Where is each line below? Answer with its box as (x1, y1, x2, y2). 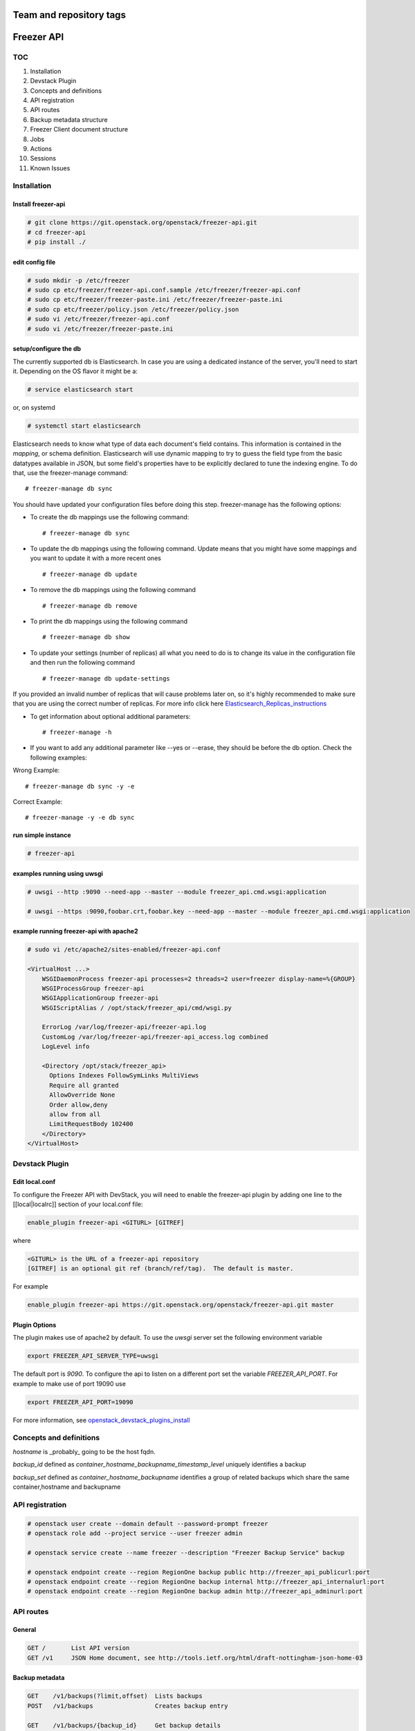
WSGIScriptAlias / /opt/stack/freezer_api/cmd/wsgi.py (41, 1004, 232, 1012)
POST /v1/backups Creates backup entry (27, 1702, 228, 1710)
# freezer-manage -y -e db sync (25, 814, 135, 822)
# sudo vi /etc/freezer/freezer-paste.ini (27, 325, 174, 332)
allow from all (49, 1110, 101, 1118)
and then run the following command (30, 658, 135, 667)
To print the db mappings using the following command (30, 617, 188, 625)
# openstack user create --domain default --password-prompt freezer (27, 1520, 268, 1527)
